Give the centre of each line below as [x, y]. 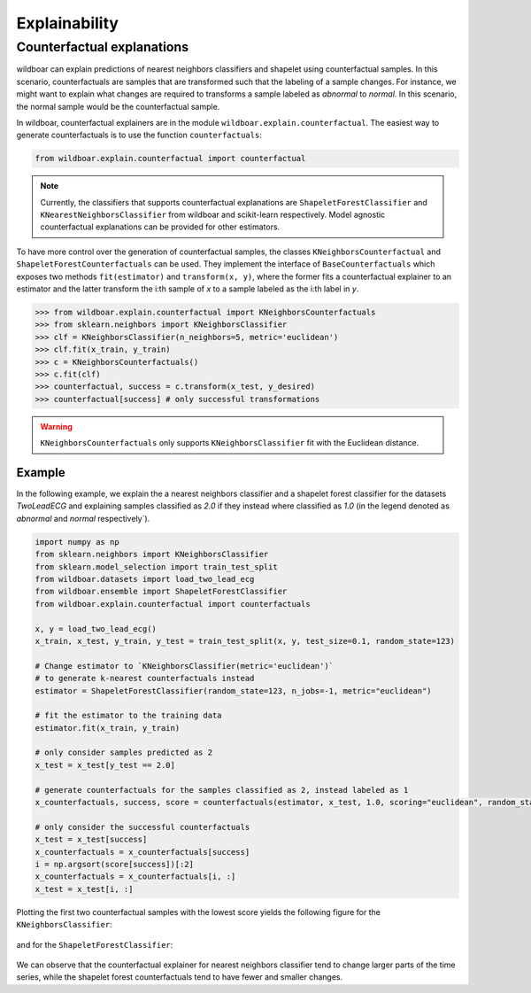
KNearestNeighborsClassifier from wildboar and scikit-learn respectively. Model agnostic [213, 215]
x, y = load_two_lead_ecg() [96, 628]
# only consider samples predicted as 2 [123, 753]
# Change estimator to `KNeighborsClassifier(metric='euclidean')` [185, 666]
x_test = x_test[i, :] [84, 889]
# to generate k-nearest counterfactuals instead [145, 679]
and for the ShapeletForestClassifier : [95, 944]
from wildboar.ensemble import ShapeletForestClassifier [161, 592]
